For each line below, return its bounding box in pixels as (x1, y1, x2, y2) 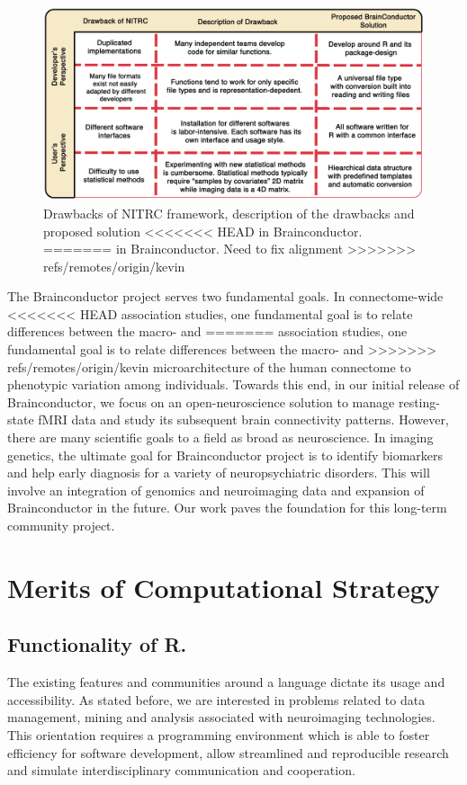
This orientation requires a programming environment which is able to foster (7, 725, 430, 744)
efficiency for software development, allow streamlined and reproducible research (7, 743, 449, 762)
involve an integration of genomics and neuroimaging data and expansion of (7, 480, 425, 499)
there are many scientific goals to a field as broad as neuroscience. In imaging (7, 428, 434, 447)
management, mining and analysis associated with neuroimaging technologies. (7, 708, 436, 727)
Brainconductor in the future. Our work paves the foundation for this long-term (7, 498, 447, 517)
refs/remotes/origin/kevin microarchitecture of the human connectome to (7, 357, 411, 376)
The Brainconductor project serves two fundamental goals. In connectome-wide (7, 287, 444, 306)
